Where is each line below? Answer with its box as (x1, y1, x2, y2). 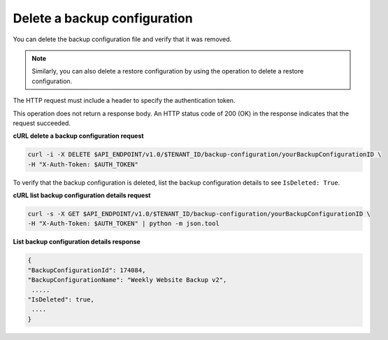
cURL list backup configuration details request (13, 191, 151, 199)
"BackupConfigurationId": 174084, (27, 266, 146, 274)
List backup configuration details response (13, 238, 141, 246)
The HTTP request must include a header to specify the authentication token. (13, 97, 236, 105)
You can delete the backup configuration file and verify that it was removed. (13, 35, 232, 43)
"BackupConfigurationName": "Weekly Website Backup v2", (27, 276, 227, 284)
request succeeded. (13, 119, 71, 127)
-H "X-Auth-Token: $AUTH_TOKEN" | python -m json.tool (27, 220, 220, 227)
